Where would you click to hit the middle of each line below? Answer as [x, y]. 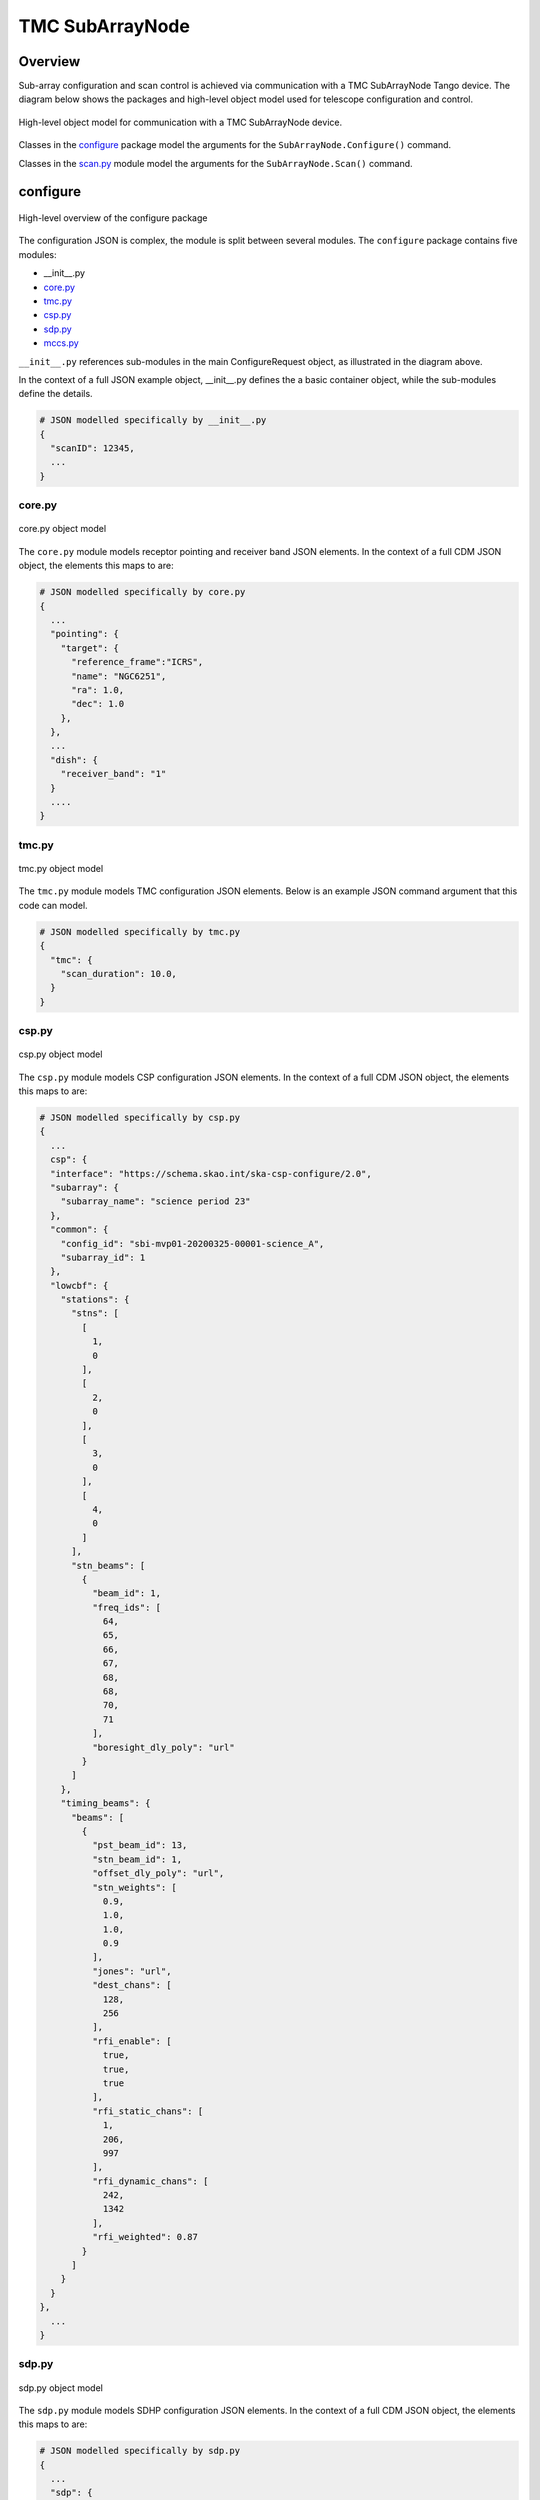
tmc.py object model [61, 868]
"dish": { [74, 759]
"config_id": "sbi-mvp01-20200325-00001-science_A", [192, 1243]
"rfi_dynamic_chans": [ [150, 2181]
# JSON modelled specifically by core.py [142, 592]
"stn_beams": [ [108, 1565]
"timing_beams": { [105, 1803]
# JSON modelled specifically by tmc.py [139, 931]
